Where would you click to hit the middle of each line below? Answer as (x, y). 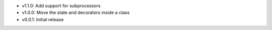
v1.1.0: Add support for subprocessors (61, 6)
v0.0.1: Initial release (43, 19)
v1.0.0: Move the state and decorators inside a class (76, 13)
